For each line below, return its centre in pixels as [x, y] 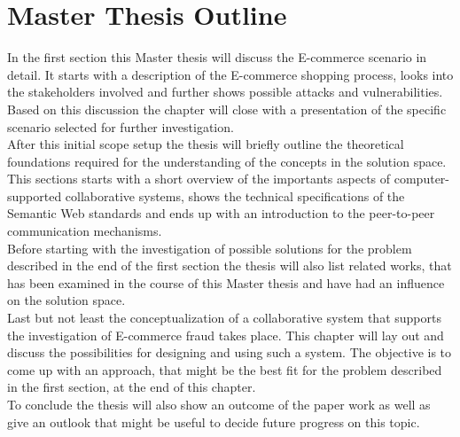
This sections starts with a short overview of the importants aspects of [199, 179]
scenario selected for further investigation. [121, 126]
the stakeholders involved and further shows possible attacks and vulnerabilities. [225, 92]
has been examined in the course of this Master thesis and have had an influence [226, 282]
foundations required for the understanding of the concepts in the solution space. [227, 161]
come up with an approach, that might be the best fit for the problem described [225, 369]
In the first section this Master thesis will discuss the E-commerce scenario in [217, 57]
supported [35, 195]
